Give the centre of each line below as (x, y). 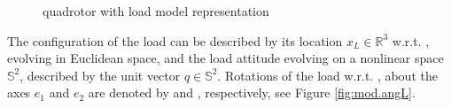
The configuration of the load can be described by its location (175, 40)
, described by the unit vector (100, 75)
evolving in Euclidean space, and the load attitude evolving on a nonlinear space (225, 58)
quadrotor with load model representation (156, 11)
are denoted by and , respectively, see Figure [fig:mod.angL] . (252, 93)
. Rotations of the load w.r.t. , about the (327, 75)
